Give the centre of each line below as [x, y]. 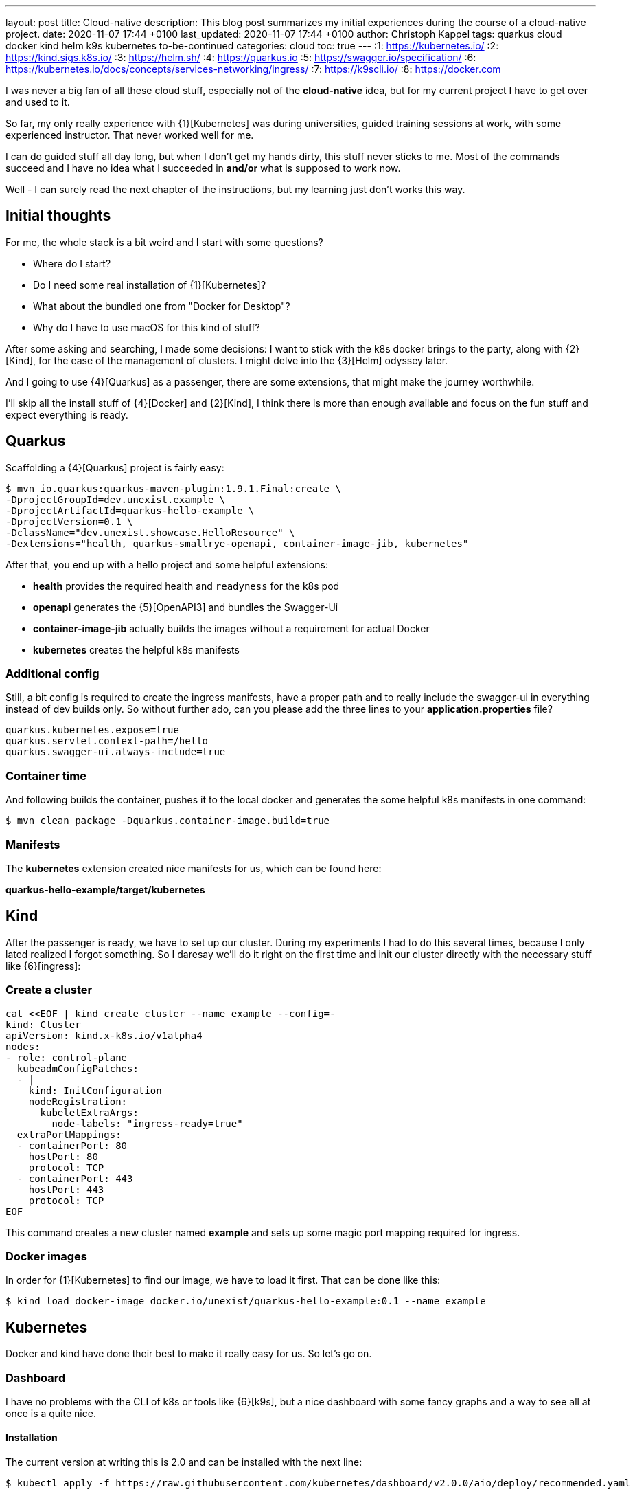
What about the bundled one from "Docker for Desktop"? [162, 306]
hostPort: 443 [66, 1189]
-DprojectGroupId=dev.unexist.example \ [116, 499]
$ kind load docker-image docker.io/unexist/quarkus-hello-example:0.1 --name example [246, 1301]
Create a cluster [49, 990]
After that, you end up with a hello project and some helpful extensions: [167, 564]
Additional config [53, 674]
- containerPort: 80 [72, 1145]
